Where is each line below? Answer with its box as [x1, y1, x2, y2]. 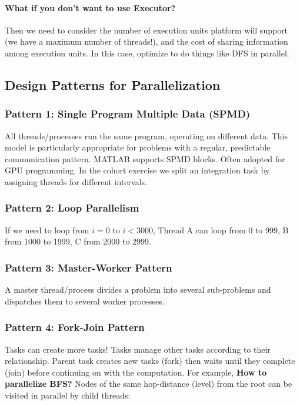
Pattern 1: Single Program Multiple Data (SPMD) [5, 106, 251, 121]
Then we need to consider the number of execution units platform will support [5, 24, 288, 36]
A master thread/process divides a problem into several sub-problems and [5, 283, 271, 296]
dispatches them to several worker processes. [5, 294, 165, 307]
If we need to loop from [5, 223, 89, 236]
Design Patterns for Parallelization [5, 75, 221, 93]
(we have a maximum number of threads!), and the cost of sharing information [5, 35, 288, 48]
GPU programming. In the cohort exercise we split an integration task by [5, 164, 270, 176]
